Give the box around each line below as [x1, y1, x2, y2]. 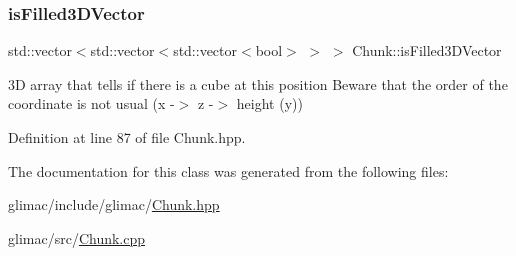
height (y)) [236, 93, 303, 114]
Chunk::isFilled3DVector [352, 40, 502, 61]
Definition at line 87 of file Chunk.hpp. [8, 127, 246, 147]
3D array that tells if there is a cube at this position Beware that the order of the [8, 73, 508, 94]
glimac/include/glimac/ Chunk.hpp [8, 194, 220, 215]
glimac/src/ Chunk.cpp [8, 227, 146, 248]
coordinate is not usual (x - [8, 93, 175, 114]
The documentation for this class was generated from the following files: [8, 160, 449, 181]
